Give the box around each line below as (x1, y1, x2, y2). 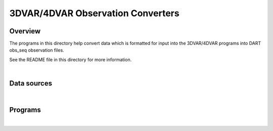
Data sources (9, 79, 53, 88)
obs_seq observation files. (9, 47, 64, 53)
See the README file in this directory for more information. (9, 56, 132, 63)
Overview (9, 27, 41, 35)
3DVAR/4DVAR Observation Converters (9, 8, 179, 19)
